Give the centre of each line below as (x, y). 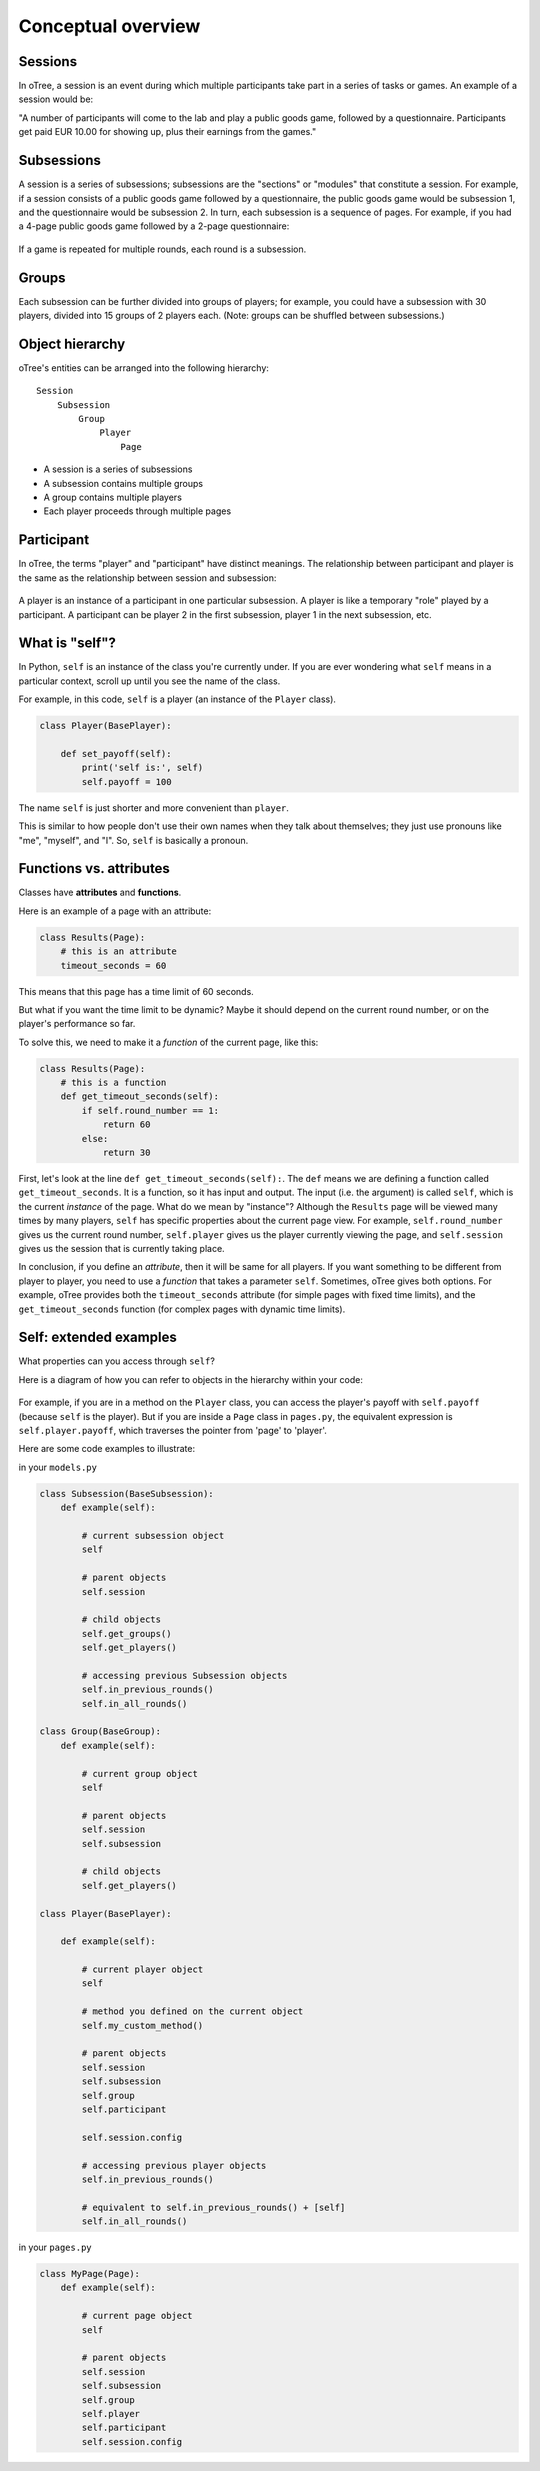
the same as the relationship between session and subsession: (147, 577)
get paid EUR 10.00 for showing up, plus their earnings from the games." (167, 132)
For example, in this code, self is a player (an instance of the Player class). (177, 699)
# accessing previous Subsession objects (184, 1675)
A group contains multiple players (112, 497)
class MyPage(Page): (89, 2274)
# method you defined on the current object (192, 2011)
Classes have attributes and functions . (100, 892)
